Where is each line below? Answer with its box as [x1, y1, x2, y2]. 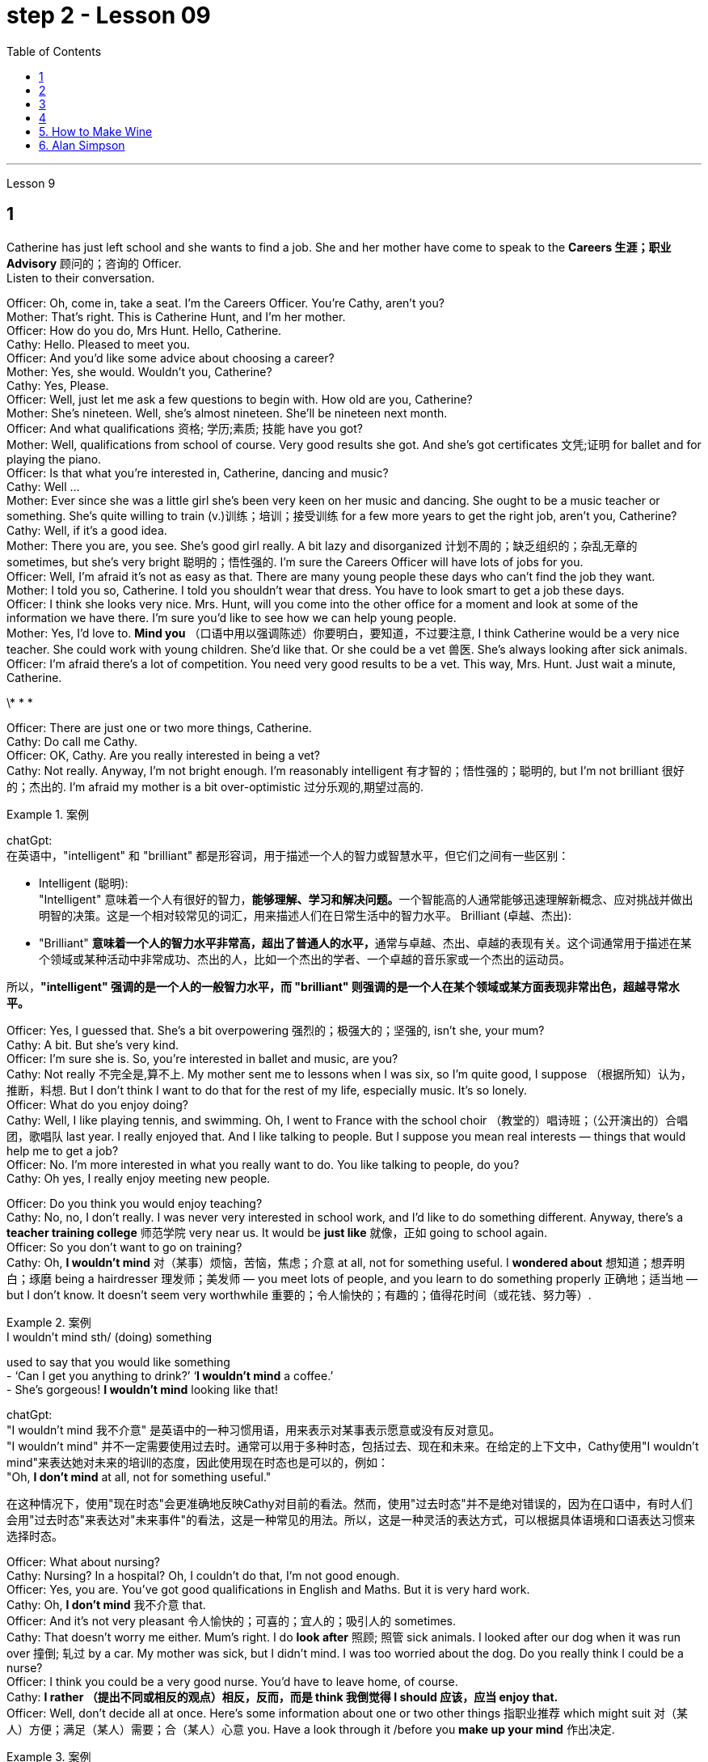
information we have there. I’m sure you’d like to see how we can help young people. [6, 610, 457, 625]
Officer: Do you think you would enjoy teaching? [6, 1196, 263, 1210]
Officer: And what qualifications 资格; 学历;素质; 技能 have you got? [6, 421, 363, 435]
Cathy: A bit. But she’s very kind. [6, 1037, 179, 1052]
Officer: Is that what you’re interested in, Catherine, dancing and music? [6, 465, 389, 480]
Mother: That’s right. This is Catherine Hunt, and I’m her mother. [6, 309, 346, 324]
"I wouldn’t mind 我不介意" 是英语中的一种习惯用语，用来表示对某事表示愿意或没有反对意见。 [6, 1422, 501, 1437]
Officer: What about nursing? [6, 1554, 161, 1569]
